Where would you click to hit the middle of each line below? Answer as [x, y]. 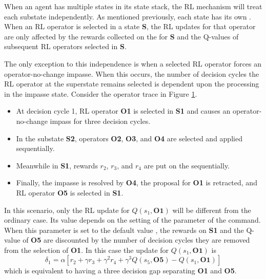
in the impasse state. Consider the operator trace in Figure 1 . [101, 93]
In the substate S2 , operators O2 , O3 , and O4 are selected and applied [129, 138]
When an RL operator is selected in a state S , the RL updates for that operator [130, 26]
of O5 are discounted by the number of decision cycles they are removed [136, 240]
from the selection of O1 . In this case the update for [87, 250]
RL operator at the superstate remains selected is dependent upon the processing [132, 84]
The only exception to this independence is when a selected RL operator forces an [133, 63]
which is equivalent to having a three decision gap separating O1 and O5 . [120, 271]
